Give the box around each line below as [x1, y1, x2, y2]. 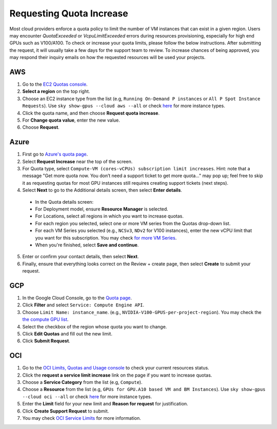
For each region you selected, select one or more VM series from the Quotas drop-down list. [35, 220, 231, 226]
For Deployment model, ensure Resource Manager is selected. [35, 206, 169, 212]
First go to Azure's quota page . [22, 151, 88, 158]
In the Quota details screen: [35, 199, 94, 205]
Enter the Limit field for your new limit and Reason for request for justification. [22, 401, 188, 407]
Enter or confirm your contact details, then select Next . [22, 254, 139, 260]
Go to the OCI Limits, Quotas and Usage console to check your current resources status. [22, 365, 210, 371]
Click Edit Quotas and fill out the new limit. [22, 330, 113, 337]
